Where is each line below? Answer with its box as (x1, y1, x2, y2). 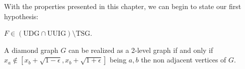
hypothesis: (4, 11, 39, 21)
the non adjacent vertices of (141, 54, 226, 65)
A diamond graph (4, 44, 58, 55)
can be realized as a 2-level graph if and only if (68, 44, 213, 55)
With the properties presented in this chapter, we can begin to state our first (4, 1, 241, 11)
